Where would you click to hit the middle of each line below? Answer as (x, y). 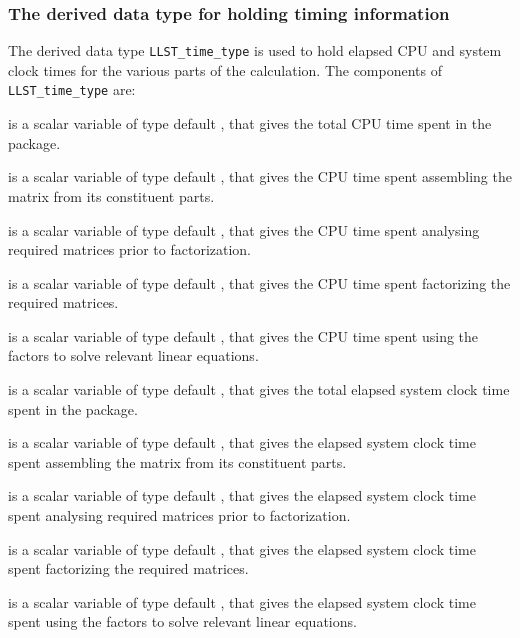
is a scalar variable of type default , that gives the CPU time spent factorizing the (259, 282)
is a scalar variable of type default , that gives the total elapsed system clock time (259, 389)
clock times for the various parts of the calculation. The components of (225, 69)
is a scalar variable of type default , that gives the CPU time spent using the (243, 335)
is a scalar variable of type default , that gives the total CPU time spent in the (250, 123)
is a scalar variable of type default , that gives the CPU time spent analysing (244, 229)
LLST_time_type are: (72, 89)
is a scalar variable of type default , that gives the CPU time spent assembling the (260, 176)
